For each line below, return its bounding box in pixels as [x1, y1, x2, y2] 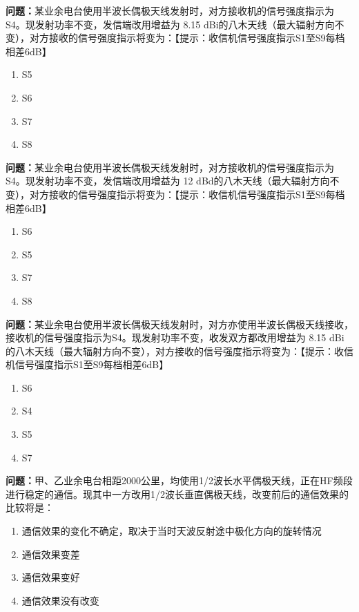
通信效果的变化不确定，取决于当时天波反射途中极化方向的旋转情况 [21, 524, 322, 538]
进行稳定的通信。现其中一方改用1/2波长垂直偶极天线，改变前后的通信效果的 [6, 486, 349, 501]
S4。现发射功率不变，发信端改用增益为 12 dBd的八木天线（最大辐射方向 [6, 173, 330, 188]
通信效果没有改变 [21, 593, 99, 607]
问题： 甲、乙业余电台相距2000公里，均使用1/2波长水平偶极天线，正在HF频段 [6, 473, 353, 488]
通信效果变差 [21, 546, 80, 561]
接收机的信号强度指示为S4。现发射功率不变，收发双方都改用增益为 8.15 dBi [6, 330, 345, 345]
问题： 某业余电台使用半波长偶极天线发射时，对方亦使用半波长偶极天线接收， [6, 316, 353, 331]
